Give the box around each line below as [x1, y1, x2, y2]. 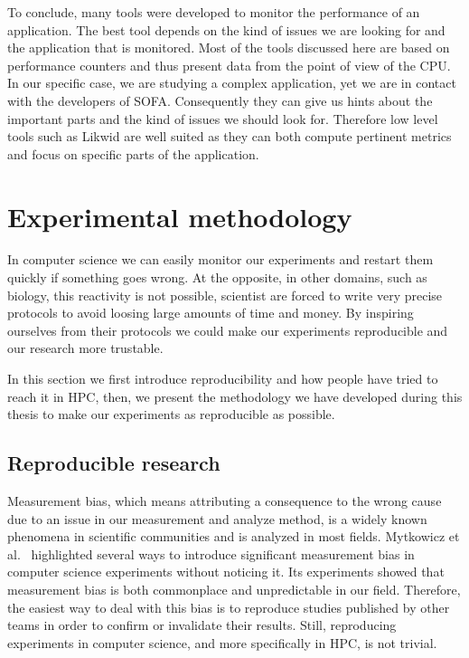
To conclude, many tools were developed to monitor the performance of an [7, 3, 420, 21]
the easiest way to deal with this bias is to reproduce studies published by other [7, 597, 450, 616]
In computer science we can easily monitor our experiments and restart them [7, 250, 434, 269]
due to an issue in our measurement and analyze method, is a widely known [7, 509, 427, 528]
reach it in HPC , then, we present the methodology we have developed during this [7, 386, 463, 405]
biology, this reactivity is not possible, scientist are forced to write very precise [7, 285, 443, 304]
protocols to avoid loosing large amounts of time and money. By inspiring [7, 303, 414, 322]
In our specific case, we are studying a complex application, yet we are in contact [7, 73, 456, 92]
